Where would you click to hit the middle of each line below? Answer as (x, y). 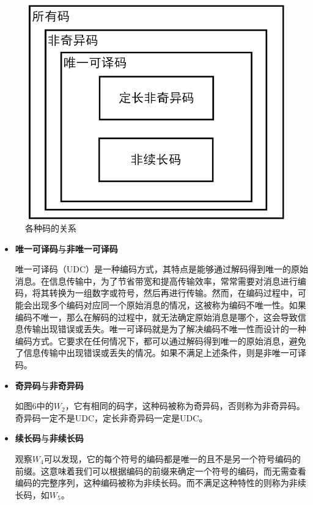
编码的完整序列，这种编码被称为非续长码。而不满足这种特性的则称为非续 (160, 483)
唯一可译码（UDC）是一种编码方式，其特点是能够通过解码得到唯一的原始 (162, 269)
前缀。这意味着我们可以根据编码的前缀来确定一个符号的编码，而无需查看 (160, 470)
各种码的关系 (51, 228)
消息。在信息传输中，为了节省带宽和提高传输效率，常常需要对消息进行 (156, 281)
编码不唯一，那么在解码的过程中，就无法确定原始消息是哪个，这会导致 (156, 317)
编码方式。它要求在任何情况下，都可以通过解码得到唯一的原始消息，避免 (160, 340)
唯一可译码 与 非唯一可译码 (66, 248)
